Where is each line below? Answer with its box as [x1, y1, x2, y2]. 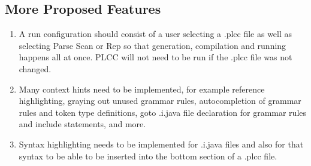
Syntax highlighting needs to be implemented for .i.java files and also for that [19, 137, 304, 150]
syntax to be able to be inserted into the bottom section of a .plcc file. [19, 149, 277, 162]
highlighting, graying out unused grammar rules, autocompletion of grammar [19, 94, 301, 107]
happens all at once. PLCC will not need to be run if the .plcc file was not [19, 51, 292, 63]
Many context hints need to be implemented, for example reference [19, 82, 265, 95]
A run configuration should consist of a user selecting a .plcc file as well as [19, 27, 292, 40]
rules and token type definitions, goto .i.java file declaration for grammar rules [19, 106, 307, 118]
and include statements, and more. [19, 118, 146, 130]
